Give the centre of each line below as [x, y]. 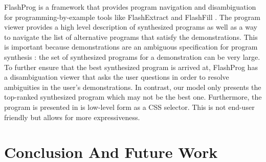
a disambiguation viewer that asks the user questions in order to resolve [117, 77]
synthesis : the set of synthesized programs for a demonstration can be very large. [132, 56]
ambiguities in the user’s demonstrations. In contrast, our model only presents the [133, 87]
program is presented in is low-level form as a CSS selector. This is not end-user [129, 107]
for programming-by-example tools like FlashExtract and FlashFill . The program [132, 17]
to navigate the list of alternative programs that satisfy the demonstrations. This [131, 37]
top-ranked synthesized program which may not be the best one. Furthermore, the [133, 97]
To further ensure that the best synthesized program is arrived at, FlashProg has [131, 67]
